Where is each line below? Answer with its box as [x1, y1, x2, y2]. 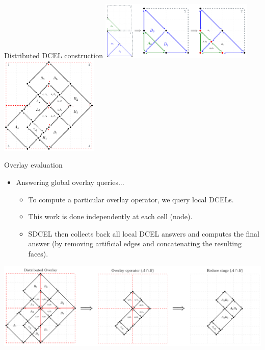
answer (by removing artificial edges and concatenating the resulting [28, 238, 242, 249]
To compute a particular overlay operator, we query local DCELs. [28, 194, 234, 204]
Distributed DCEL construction [4, 50, 103, 60]
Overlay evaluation [4, 159, 63, 170]
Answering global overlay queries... [16, 176, 124, 187]
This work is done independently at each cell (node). [28, 211, 193, 222]
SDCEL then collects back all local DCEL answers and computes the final [28, 228, 259, 239]
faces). [28, 248, 48, 259]
